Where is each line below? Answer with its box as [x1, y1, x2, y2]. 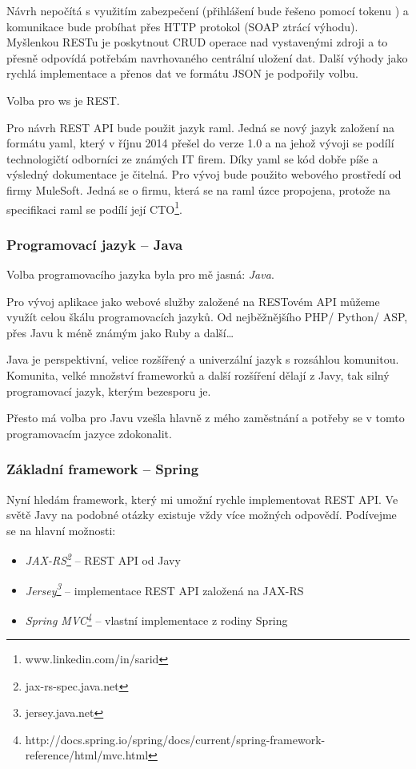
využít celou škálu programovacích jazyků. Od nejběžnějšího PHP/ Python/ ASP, [6, 308, 408, 325]
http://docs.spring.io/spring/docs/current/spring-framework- [25, 731, 326, 747]
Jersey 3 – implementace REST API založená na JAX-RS [25, 579, 304, 598]
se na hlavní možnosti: [6, 521, 116, 538]
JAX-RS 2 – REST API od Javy [25, 550, 181, 568]
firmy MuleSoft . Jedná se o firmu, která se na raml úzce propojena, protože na [6, 181, 391, 198]
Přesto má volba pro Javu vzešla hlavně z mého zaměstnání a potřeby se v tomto [6, 409, 405, 426]
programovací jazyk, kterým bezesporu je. [6, 382, 211, 399]
